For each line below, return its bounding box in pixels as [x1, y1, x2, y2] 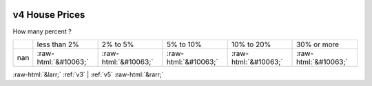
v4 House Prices [12, 9, 85, 20]
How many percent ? [12, 27, 72, 35]
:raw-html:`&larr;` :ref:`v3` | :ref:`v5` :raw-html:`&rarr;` [12, 70, 164, 78]
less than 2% [37, 40, 79, 49]
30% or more [296, 40, 340, 49]
